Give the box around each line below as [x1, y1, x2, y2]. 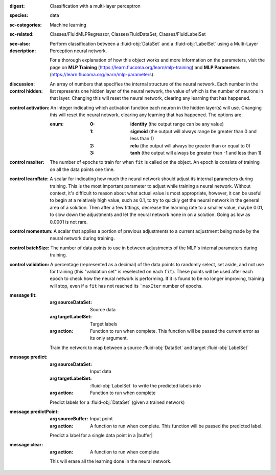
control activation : [9, 104, 50, 111]
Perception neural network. [50, 48, 107, 54]
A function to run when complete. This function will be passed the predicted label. [90, 423, 263, 429]
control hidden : [9, 88, 43, 94]
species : [9, 12, 28, 18]
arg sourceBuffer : [50, 416, 88, 422]
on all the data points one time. [50, 166, 115, 172]
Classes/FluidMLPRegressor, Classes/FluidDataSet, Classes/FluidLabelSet [50, 31, 206, 37]
